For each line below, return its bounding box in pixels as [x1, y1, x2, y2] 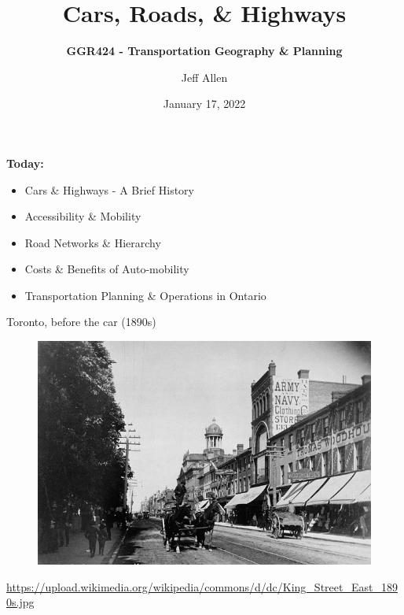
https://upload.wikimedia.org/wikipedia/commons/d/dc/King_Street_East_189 [6, 578, 398, 595]
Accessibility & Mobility [24, 208, 141, 224]
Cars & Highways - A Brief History [24, 181, 194, 198]
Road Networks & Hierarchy [24, 234, 161, 250]
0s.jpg [6, 594, 35, 610]
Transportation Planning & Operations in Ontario [24, 287, 266, 303]
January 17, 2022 [163, 95, 246, 112]
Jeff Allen [181, 69, 228, 85]
